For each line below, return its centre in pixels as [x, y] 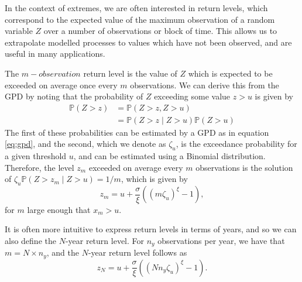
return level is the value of [130, 73]
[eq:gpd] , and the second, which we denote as [85, 144]
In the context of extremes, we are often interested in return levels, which [136, 8]
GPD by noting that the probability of [74, 96]
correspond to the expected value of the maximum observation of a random [140, 19]
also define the [30, 240]
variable [19, 31]
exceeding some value [192, 96]
